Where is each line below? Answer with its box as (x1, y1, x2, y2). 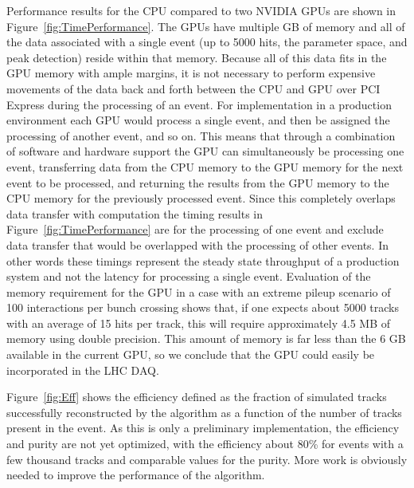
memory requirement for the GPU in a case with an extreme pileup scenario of (6, 283, 391, 300)
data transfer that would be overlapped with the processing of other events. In (6, 236, 389, 253)
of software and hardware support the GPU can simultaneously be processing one (6, 143, 404, 159)
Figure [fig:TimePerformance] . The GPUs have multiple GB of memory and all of (6, 18, 405, 34)
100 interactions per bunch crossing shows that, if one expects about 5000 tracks (6, 299, 400, 316)
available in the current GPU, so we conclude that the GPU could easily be (6, 346, 375, 363)
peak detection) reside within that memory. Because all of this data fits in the (6, 49, 387, 65)
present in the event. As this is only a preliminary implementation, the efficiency (6, 419, 400, 436)
